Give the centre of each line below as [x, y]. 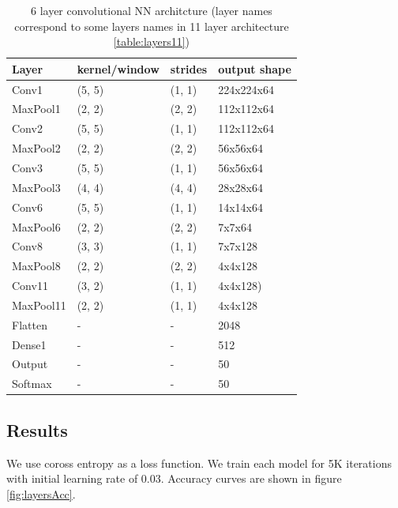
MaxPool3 [36, 187]
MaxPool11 [39, 305]
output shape [255, 68]
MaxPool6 [36, 226]
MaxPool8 [36, 266]
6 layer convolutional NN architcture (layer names [151, 10]
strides [189, 68]
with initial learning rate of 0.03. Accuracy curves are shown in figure [174, 478]
